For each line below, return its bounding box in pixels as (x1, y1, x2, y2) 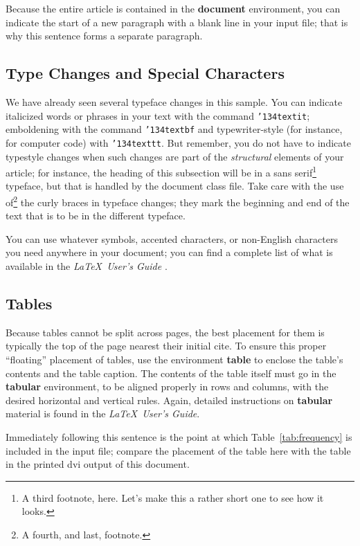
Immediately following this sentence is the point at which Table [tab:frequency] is (6, 429, 352, 444)
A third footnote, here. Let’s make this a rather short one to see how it (21, 490, 324, 504)
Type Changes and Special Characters (6, 62, 285, 84)
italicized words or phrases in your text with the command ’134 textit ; (6, 108, 310, 122)
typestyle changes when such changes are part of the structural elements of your (6, 149, 344, 163)
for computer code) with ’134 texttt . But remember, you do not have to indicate (6, 135, 351, 149)
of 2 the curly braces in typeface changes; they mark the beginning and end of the (6, 192, 350, 209)
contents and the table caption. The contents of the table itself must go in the (6, 365, 336, 380)
